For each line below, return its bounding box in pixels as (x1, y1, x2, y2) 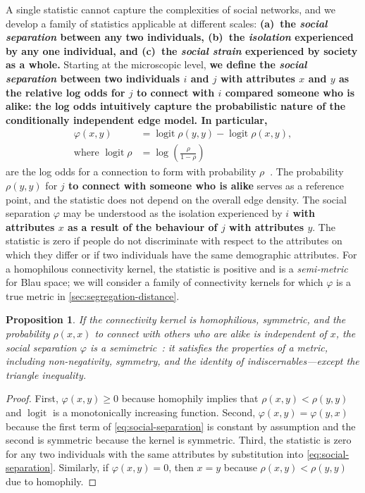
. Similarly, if (53, 460, 109, 475)
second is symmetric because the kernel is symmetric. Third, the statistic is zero (6, 432, 352, 447)
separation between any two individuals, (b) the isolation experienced (6, 30, 354, 44)
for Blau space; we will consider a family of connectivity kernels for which (6, 275, 323, 289)
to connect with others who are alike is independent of (94, 325, 327, 340)
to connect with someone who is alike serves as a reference (68, 178, 345, 192)
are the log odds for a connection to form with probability (6, 164, 256, 179)
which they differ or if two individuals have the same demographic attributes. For (6, 246, 357, 261)
